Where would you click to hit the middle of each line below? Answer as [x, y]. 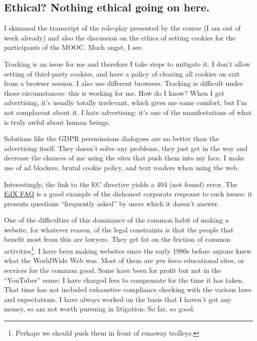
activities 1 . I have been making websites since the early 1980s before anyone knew [128, 250]
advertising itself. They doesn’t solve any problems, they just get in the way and [126, 148]
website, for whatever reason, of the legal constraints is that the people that [119, 229]
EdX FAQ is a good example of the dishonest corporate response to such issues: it [128, 194]
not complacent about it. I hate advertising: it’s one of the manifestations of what [128, 112]
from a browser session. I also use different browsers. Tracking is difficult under [124, 83]
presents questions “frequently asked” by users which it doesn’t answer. [112, 203]
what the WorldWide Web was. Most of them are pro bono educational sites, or [124, 260]
